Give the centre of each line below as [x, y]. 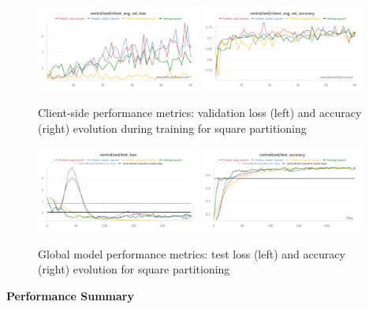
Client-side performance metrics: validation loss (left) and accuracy [200, 113]
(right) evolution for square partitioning [134, 269]
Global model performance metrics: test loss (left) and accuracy [192, 253]
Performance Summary [70, 296]
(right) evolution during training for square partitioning [172, 128]
